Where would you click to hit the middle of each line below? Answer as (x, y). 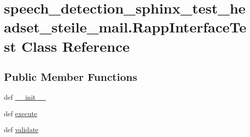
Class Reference (75, 46)
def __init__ (25, 97)
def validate (21, 129)
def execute (21, 113)
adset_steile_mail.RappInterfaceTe (125, 27)
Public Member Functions (71, 77)
